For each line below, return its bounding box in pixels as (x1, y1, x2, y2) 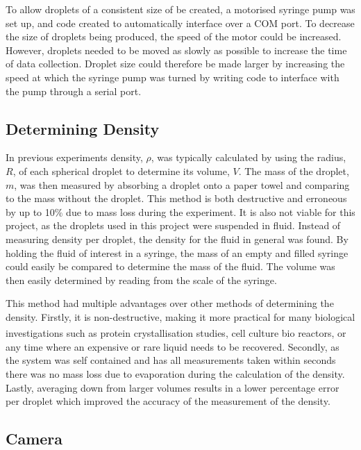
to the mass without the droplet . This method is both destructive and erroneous (6, 191, 347, 206)
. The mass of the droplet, (238, 163, 349, 178)
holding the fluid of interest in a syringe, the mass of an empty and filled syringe (6, 245, 349, 260)
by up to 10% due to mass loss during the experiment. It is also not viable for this (6, 204, 355, 219)
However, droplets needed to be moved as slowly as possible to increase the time (6, 42, 347, 57)
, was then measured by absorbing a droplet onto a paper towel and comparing (14, 177, 350, 192)
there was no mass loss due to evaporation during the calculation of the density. (6, 366, 345, 381)
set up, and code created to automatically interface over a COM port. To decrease (6, 15, 355, 30)
